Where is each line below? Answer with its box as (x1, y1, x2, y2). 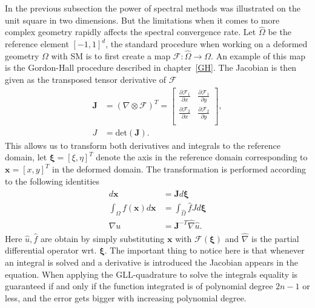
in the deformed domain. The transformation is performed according (52, 163, 306, 175)
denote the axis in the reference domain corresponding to (96, 151, 308, 163)
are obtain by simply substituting (40, 232, 165, 244)
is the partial (251, 232, 299, 244)
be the (268, 25, 291, 38)
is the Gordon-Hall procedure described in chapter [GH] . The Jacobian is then (5, 61, 297, 74)
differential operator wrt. (5, 244, 97, 257)
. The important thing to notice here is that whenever (104, 244, 305, 257)
